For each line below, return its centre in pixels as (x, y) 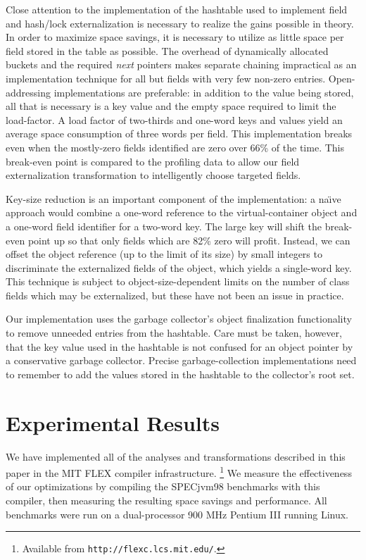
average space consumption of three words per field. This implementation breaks (179, 133)
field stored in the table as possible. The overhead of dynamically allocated (167, 50)
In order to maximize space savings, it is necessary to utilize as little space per (175, 37)
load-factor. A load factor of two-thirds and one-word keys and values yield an (174, 119)
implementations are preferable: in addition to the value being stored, (204, 92)
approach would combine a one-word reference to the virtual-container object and (182, 212)
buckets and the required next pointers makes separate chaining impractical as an (181, 64)
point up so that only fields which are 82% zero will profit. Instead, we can (189, 240)
